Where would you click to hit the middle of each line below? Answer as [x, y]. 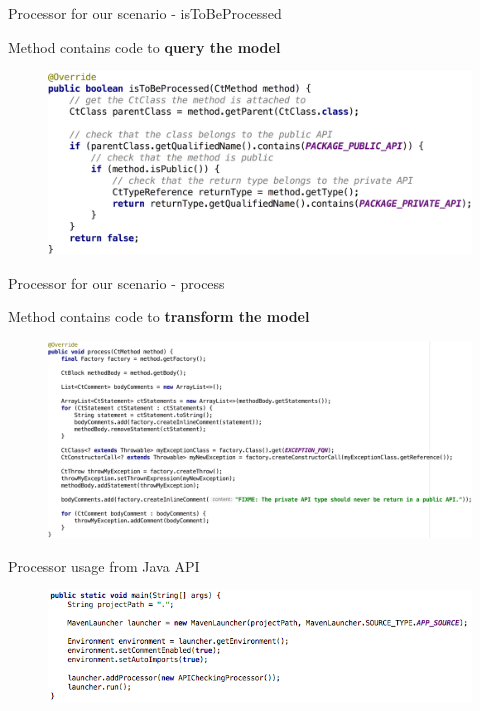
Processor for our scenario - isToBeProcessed [145, 13]
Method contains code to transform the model [159, 316]
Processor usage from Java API [104, 565]
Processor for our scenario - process [116, 282]
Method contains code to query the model [144, 46]
